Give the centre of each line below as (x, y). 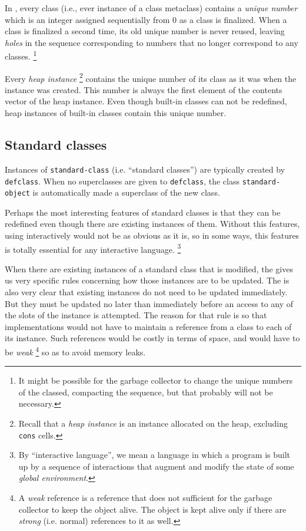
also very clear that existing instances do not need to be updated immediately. (146, 292)
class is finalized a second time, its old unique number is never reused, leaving (145, 31)
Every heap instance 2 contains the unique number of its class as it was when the (151, 77)
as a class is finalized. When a (233, 19)
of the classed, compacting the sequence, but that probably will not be (146, 392)
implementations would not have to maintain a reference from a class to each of (148, 326)
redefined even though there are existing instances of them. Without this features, (152, 224)
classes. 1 (21, 55)
